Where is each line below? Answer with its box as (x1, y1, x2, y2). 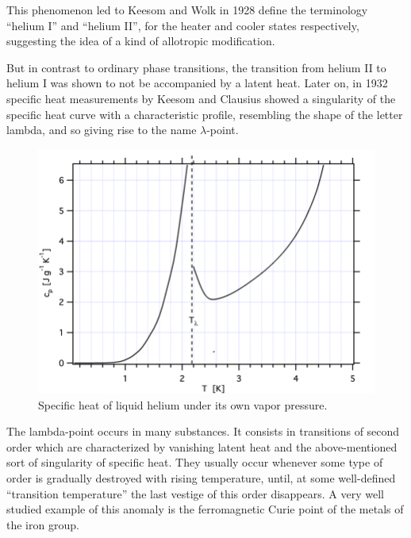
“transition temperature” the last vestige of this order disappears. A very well (6, 485, 384, 501)
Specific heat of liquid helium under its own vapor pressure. (38, 396, 328, 413)
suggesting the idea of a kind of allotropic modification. (6, 33, 275, 49)
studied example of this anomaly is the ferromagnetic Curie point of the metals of (6, 501, 404, 517)
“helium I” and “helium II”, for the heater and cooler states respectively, (6, 17, 359, 33)
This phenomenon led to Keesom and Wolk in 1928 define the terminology (6, 2, 368, 17)
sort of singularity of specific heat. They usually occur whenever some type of (6, 454, 383, 471)
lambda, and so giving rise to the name (6, 121, 197, 138)
